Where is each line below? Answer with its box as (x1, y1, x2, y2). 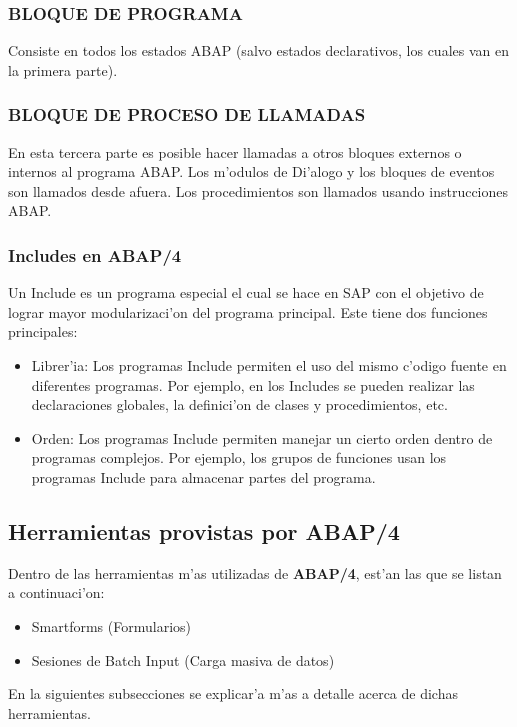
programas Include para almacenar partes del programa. (31, 466, 376, 487)
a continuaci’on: (8, 582, 105, 603)
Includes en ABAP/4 (8, 242, 182, 267)
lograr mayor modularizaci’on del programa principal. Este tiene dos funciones (8, 301, 488, 322)
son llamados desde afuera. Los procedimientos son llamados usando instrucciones (8, 180, 509, 201)
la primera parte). (8, 59, 118, 80)
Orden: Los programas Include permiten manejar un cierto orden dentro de (31, 427, 493, 448)
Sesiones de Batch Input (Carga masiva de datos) (31, 649, 335, 670)
